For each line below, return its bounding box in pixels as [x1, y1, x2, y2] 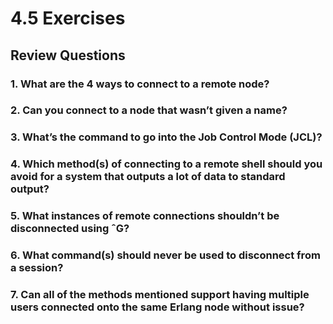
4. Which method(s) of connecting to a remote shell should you [10, 157, 323, 171]
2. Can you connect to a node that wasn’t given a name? [10, 103, 288, 117]
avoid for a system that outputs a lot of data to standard [10, 170, 286, 184]
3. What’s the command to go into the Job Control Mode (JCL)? [10, 130, 323, 144]
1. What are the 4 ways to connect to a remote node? [10, 77, 270, 91]
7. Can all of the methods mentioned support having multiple [10, 288, 310, 302]
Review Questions [10, 47, 126, 64]
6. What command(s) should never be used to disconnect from [10, 248, 321, 262]
